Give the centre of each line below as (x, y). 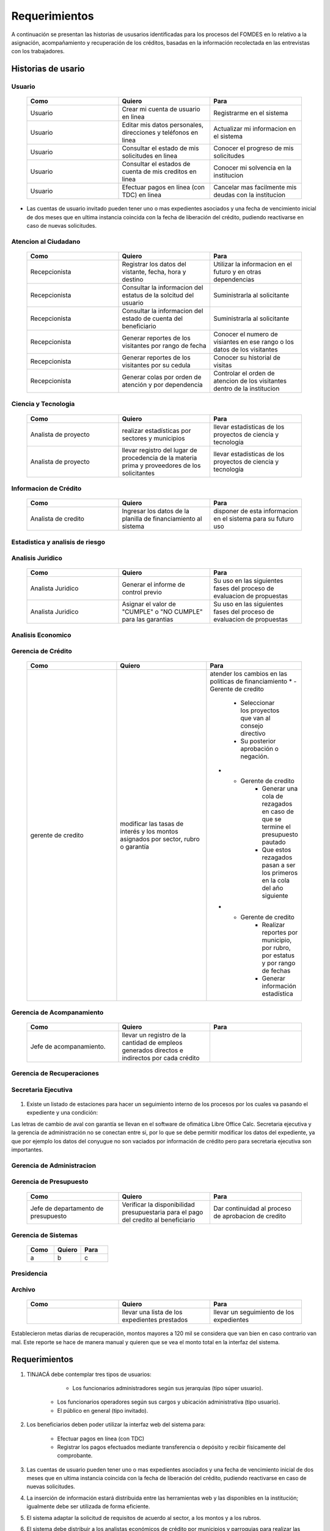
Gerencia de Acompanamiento (57, 1012)
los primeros (280, 873)
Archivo (24, 1290)
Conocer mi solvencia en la (252, 168)
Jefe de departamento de (67, 1208)
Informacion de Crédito (46, 488)
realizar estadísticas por (156, 431)
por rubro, (276, 948)
